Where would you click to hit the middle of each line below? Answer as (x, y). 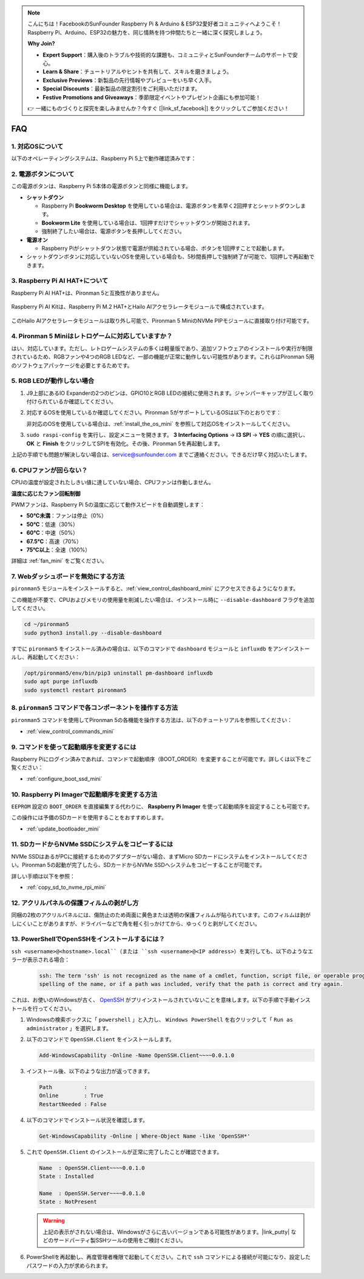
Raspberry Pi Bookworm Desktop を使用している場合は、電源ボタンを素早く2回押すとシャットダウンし (171, 206)
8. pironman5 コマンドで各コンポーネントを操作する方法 (95, 708)
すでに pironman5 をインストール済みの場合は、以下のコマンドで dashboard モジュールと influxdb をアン (147, 649)
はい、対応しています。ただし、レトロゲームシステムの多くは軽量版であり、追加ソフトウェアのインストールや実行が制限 (162, 348)
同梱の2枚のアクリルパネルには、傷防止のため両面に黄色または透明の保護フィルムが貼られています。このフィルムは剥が (161, 915)
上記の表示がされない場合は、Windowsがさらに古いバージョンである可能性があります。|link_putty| (166, 1232)
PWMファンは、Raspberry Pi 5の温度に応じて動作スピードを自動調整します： (108, 504)
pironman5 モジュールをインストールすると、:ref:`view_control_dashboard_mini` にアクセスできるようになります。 (155, 589)
